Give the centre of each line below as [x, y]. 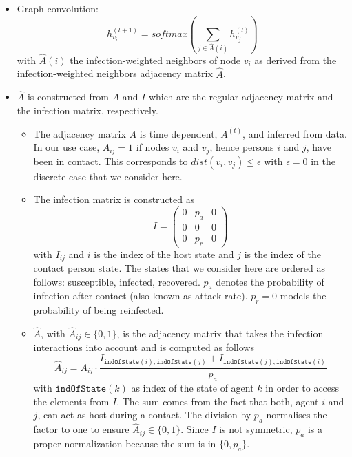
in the [323, 161]
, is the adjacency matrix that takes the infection [220, 333]
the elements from [71, 401]
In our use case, [66, 147]
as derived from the [296, 60]
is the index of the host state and [164, 254]
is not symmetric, [256, 429]
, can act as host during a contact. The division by [144, 415]
